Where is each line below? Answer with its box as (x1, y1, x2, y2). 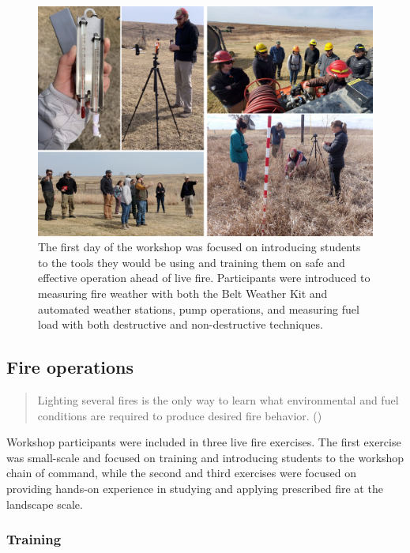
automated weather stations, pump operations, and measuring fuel (38, 300, 359, 317)
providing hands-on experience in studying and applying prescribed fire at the (6, 480, 383, 496)
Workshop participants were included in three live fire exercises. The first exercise (6, 434, 401, 450)
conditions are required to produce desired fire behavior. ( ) (37, 407, 322, 423)
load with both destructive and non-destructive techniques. (38, 316, 323, 333)
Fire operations (6, 355, 134, 379)
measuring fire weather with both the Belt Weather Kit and (38, 285, 328, 302)
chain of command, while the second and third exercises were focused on (6, 465, 356, 481)
